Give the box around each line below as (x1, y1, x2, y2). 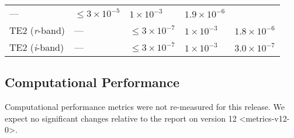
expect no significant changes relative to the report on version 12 (5, 112, 237, 124)
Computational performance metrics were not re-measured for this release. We (5, 101, 285, 113)
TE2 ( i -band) (9, 40, 64, 54)
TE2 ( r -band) (9, 23, 65, 37)
